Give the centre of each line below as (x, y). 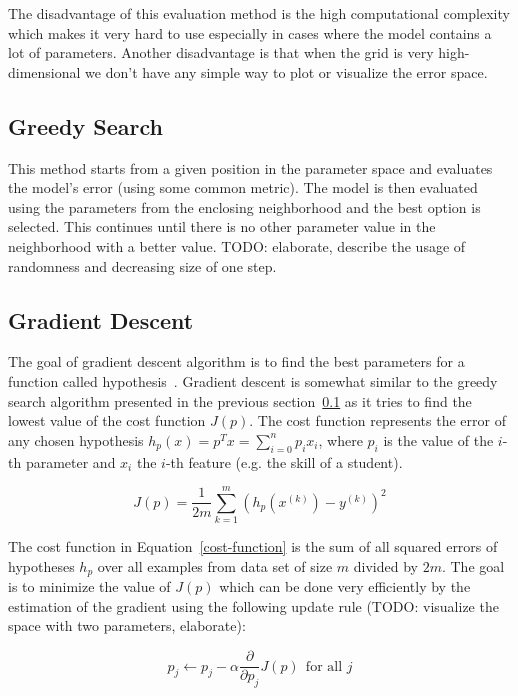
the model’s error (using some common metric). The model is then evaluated (243, 187)
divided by (385, 565)
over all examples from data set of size (215, 565)
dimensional (44, 71)
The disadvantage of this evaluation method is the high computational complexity (259, 13)
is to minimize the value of (89, 586)
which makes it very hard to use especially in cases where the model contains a (250, 32)
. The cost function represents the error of (377, 420)
